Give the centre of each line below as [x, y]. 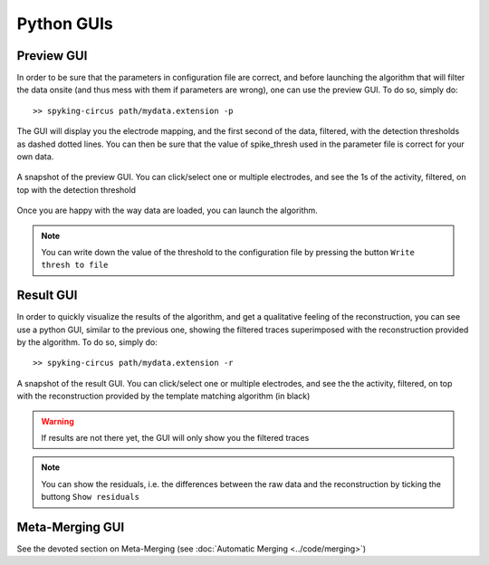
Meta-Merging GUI [71, 527]
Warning [58, 421]
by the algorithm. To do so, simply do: [87, 342]
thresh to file [75, 265]
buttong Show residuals [91, 497]
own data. [35, 157]
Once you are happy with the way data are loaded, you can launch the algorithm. [168, 211]
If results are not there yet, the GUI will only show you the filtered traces [175, 438]
